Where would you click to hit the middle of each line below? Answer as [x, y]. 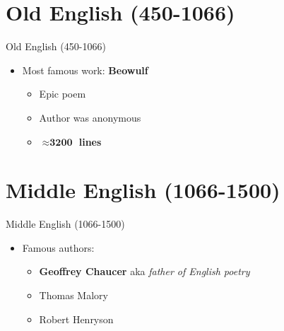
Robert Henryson [76, 319]
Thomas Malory [73, 295]
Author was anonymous [90, 117]
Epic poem [63, 94]
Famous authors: [58, 247]
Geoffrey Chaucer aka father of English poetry [144, 271]
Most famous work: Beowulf [85, 70]
